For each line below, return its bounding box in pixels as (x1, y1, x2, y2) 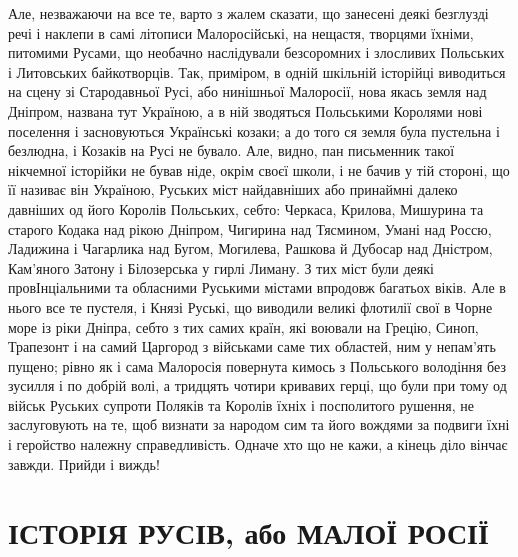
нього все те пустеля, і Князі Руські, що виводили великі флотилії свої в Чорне (8, 296, 493, 317)
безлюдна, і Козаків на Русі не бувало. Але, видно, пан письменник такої (8, 140, 455, 161)
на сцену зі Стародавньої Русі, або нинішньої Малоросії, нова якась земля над (8, 81, 487, 102)
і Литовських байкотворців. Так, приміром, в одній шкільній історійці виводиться (8, 61, 506, 82)
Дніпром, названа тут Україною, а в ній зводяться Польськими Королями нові (8, 100, 483, 121)
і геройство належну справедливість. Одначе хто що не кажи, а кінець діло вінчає (8, 434, 508, 455)
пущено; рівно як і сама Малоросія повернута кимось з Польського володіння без (8, 355, 506, 376)
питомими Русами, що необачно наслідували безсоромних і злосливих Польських (8, 42, 505, 63)
